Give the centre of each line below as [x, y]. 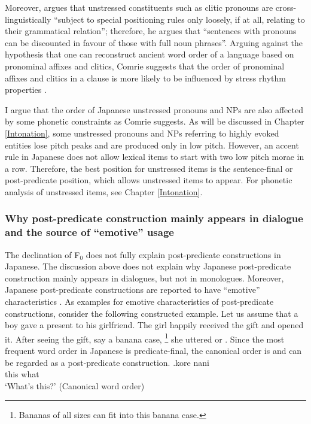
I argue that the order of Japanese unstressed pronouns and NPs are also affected [154, 109]
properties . [26, 90]
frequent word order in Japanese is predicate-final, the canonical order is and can [153, 351]
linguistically [28, 19]
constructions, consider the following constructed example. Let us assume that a [152, 313]
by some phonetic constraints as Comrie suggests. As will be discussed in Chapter [155, 121]
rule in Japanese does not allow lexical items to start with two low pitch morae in [155, 157]
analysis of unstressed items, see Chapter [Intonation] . [104, 191]
